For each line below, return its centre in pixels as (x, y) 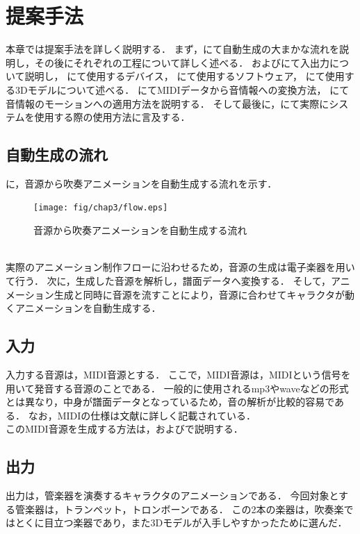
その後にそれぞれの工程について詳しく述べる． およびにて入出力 (182, 62)
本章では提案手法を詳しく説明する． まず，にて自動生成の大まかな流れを (172, 49)
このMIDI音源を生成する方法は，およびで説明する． (124, 429)
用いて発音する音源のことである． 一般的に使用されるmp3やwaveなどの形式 (177, 388)
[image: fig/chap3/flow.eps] (101, 208)
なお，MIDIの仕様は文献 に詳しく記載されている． (142, 415)
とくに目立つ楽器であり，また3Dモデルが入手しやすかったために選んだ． (181, 523)
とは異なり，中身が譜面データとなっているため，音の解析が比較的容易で (170, 402)
